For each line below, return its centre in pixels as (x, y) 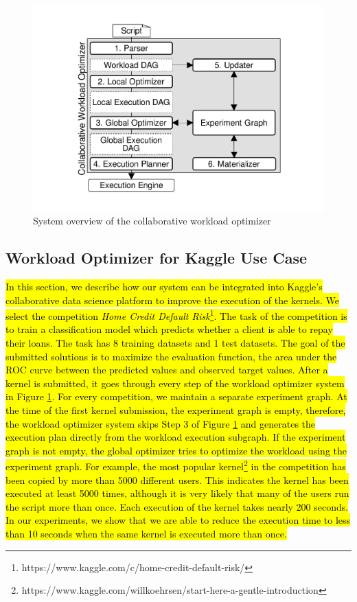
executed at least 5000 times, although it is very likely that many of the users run (177, 493)
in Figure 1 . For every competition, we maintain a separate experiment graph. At (176, 396)
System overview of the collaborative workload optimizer (152, 221)
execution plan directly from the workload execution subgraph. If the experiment (176, 437)
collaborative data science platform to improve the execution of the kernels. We (173, 300)
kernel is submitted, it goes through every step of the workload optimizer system (175, 383)
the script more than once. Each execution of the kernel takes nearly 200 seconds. (177, 506)
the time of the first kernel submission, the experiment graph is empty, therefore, (176, 410)
